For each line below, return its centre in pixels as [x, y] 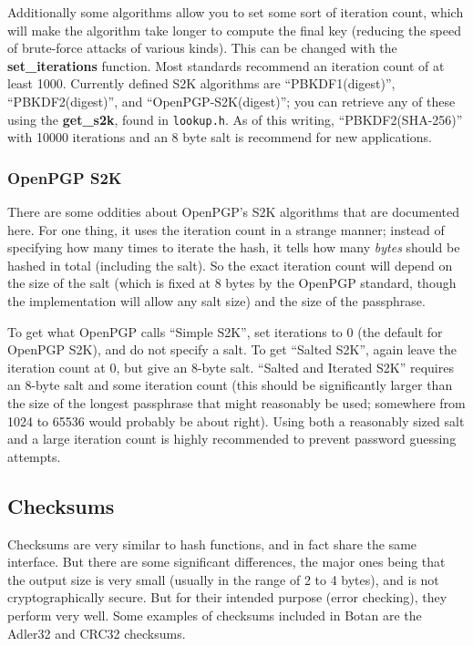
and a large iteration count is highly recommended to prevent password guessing [232, 439]
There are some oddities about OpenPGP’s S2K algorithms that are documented [234, 212]
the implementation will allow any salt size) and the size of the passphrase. [216, 301]
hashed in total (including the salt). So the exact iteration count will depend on [230, 265]
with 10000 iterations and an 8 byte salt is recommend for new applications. [220, 137]
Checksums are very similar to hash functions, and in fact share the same [212, 543]
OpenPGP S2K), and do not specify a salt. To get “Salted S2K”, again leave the [232, 349]
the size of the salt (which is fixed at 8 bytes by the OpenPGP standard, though [232, 283]
